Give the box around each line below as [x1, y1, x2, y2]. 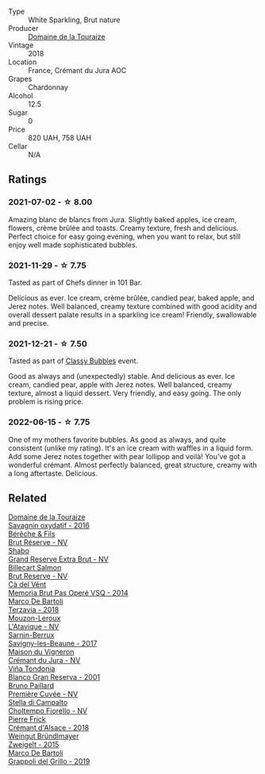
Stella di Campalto [8, 698, 68, 707]
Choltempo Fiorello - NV [8, 706, 88, 716]
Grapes [8, 75, 33, 83]
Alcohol [8, 91, 33, 100]
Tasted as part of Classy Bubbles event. [8, 356, 139, 366]
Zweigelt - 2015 [8, 740, 60, 749]
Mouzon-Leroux [8, 614, 61, 623]
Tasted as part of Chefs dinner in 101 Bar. [8, 278, 143, 287]
